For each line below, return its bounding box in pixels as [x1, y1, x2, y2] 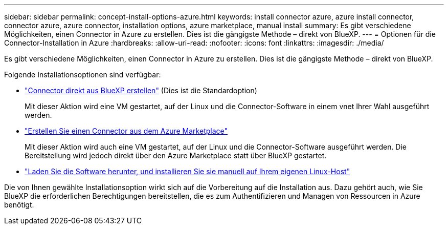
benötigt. [4, 200, 34, 209]
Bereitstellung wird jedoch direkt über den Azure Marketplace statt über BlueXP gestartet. [25, 151, 327, 160]
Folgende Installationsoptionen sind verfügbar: [4, 70, 161, 79]
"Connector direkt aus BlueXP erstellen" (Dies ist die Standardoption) [25, 86, 257, 95]
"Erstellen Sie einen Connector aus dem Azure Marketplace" [25, 127, 228, 135]
